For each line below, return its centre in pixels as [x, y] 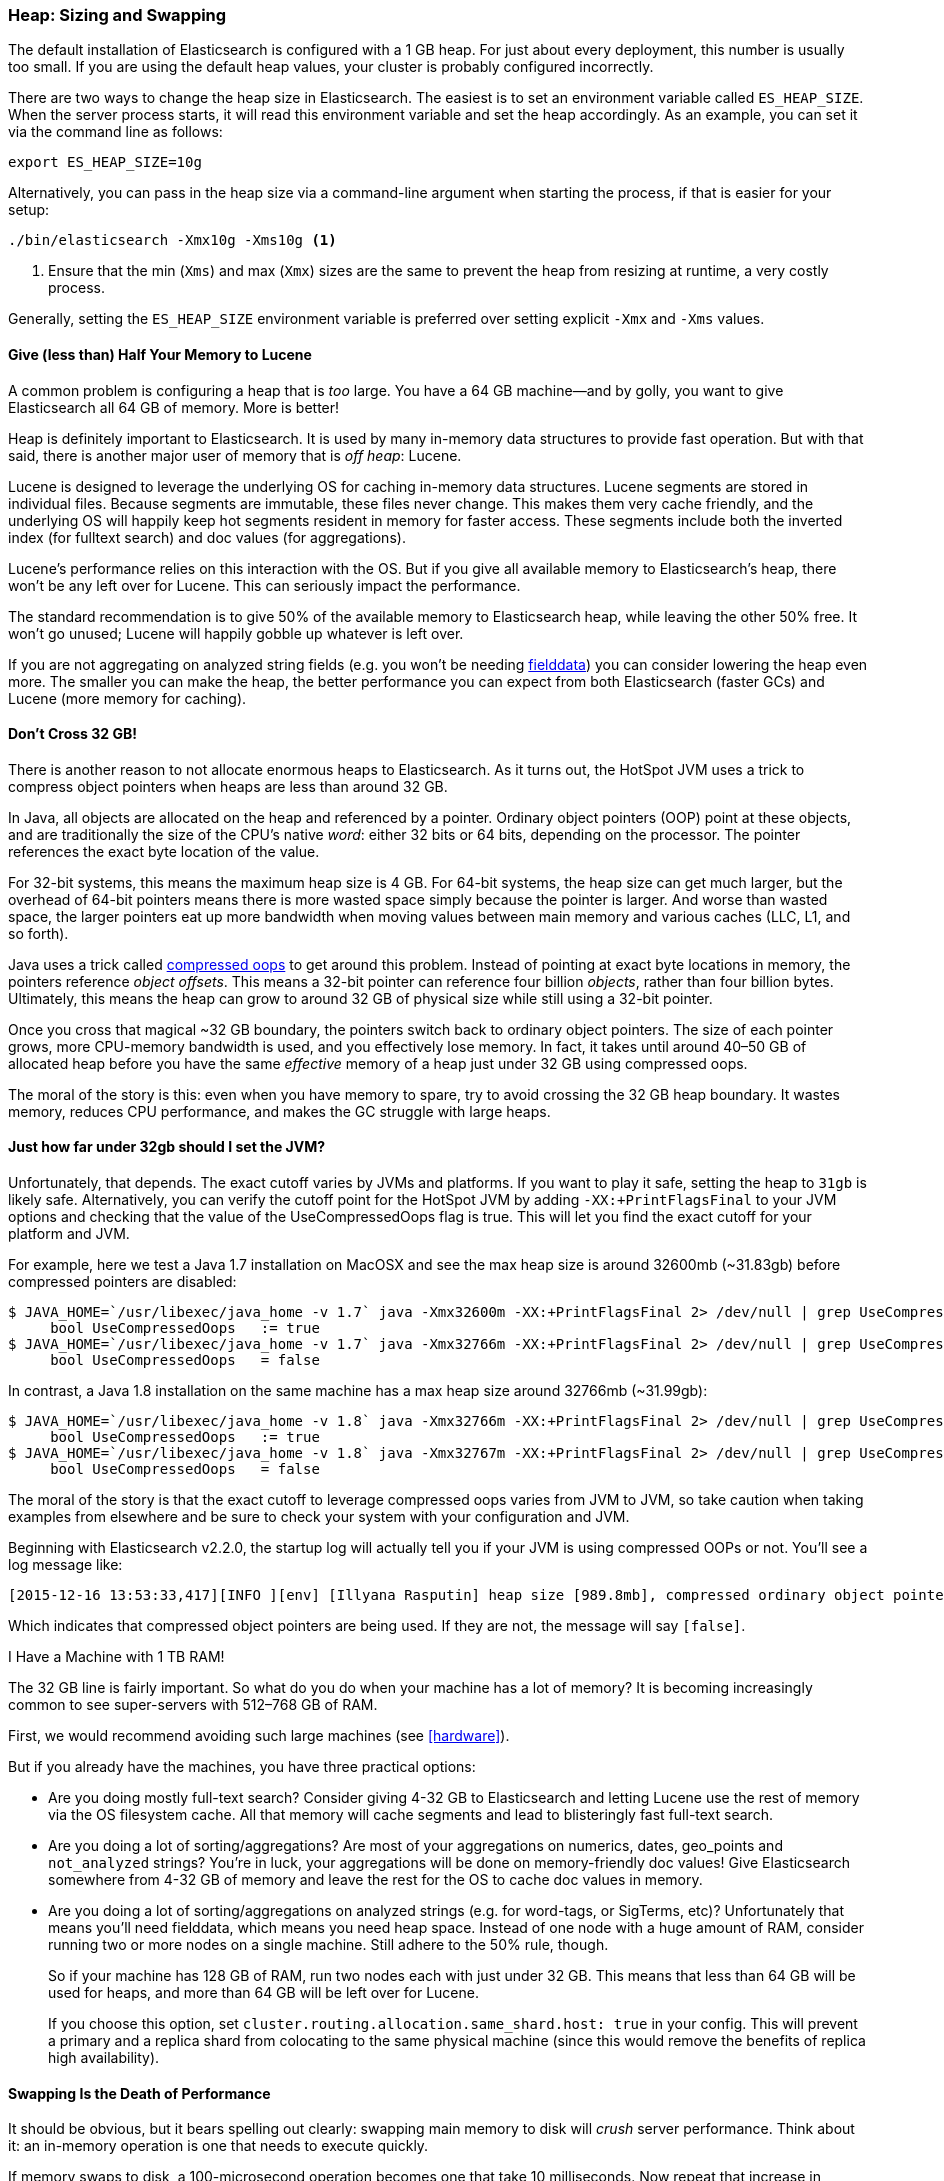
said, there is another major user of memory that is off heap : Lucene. [235, 455]
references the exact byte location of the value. [164, 851]
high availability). [104, 2058]
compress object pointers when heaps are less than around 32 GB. [228, 786]
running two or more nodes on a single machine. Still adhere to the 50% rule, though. [328, 1945]
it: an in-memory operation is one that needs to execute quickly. [218, 2146]
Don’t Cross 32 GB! [72, 734]
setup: [29, 210]
